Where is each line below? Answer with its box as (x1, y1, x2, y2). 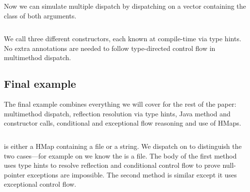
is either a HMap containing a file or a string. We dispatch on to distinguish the (4, 141, 242, 151)
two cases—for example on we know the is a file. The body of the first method (4, 150, 237, 160)
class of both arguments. (4, 10, 77, 20)
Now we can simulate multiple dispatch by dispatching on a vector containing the (4, 1, 246, 11)
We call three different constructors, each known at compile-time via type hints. (4, 33, 241, 44)
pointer (4, 169, 25, 179)
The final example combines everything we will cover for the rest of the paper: (4, 99, 236, 109)
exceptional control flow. (4, 179, 76, 189)
